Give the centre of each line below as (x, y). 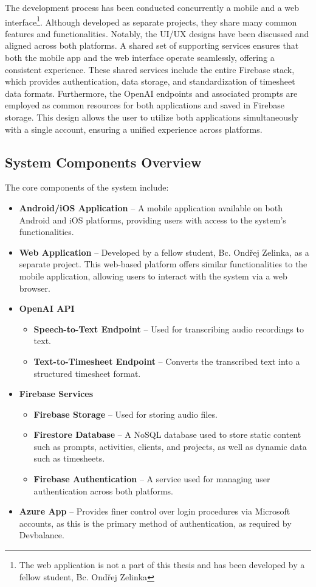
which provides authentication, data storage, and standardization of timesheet (150, 81)
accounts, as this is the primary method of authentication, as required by (155, 523)
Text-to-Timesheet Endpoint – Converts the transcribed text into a (167, 361)
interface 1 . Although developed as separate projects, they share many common (151, 21)
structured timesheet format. (87, 373)
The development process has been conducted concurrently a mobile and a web (152, 7)
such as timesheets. (69, 458)
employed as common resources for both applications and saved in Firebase (145, 105)
